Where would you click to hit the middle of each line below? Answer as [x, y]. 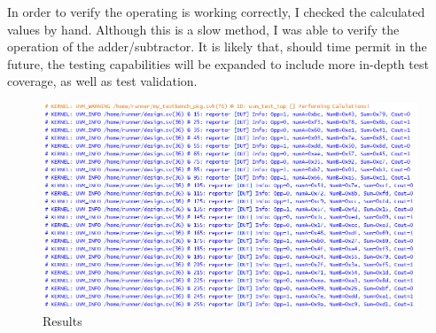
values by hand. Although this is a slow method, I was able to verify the [203, 29]
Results [62, 320]
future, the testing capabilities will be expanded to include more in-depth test [218, 63]
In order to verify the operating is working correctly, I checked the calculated [216, 12]
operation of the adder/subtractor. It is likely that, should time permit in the [217, 46]
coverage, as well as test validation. [102, 81]
